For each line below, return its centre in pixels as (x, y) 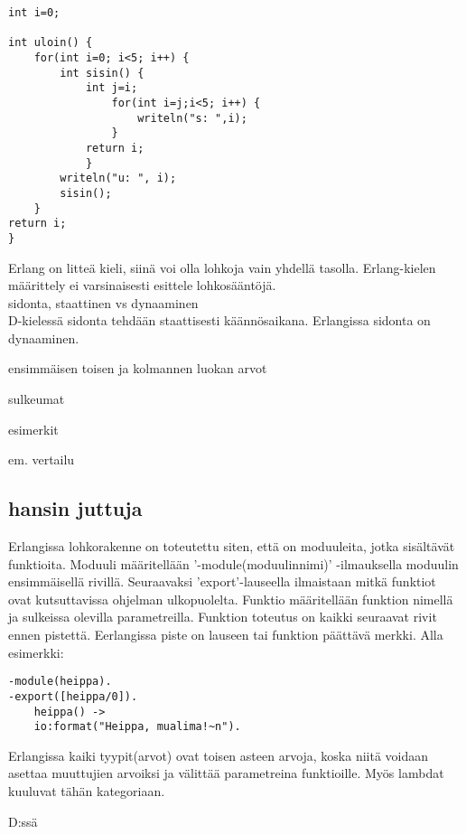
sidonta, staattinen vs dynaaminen (103, 302)
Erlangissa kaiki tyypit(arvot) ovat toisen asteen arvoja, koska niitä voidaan (219, 755)
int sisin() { (102, 73)
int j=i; (112, 88)
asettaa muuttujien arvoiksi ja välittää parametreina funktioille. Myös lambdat (226, 773)
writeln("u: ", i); (118, 178)
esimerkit (33, 429)
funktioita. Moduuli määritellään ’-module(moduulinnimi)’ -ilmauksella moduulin (233, 563)
